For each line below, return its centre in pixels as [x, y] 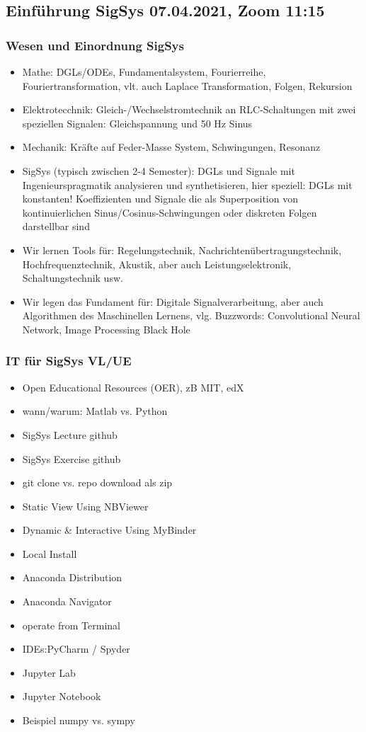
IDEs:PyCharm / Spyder [76, 649]
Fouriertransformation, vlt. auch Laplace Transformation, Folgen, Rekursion [187, 85]
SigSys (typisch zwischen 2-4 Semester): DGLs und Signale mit [159, 170]
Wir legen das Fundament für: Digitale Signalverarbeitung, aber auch [173, 301]
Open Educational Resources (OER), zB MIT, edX [133, 387]
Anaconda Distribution [72, 577]
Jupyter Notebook [62, 696]
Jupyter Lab [49, 672]
